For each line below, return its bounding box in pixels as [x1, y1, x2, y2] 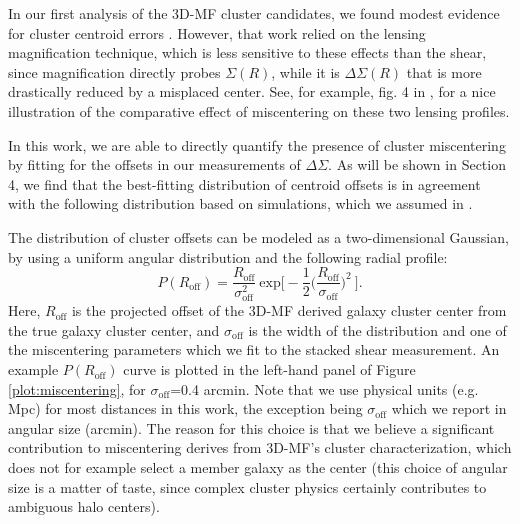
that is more [406, 61, 482, 82]
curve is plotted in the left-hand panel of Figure [123, 359, 416, 380]
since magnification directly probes [8, 61, 221, 82]
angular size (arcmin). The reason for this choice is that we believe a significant [8, 417, 495, 438]
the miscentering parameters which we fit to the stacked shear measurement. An [8, 339, 500, 360]
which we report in [391, 398, 507, 419]
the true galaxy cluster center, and [8, 319, 220, 340]
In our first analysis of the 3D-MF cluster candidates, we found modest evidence [8, 3, 500, 23]
